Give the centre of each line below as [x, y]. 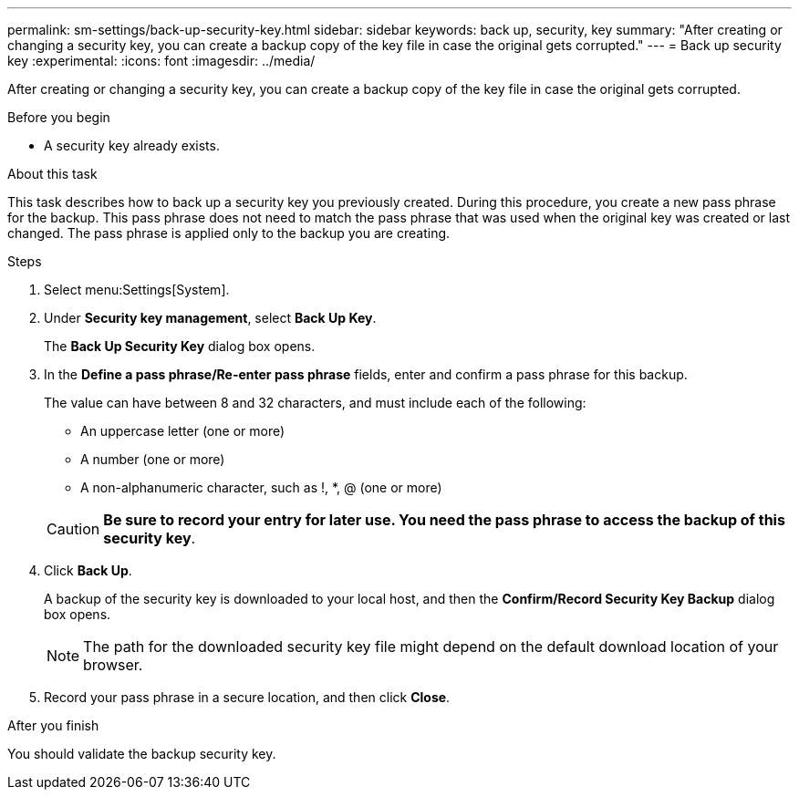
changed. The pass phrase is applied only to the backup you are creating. [229, 233]
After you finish [53, 725]
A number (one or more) [153, 459]
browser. [113, 665]
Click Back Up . [88, 570]
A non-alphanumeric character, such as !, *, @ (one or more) [261, 487]
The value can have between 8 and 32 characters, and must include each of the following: [315, 403]
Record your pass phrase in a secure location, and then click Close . [247, 697]
